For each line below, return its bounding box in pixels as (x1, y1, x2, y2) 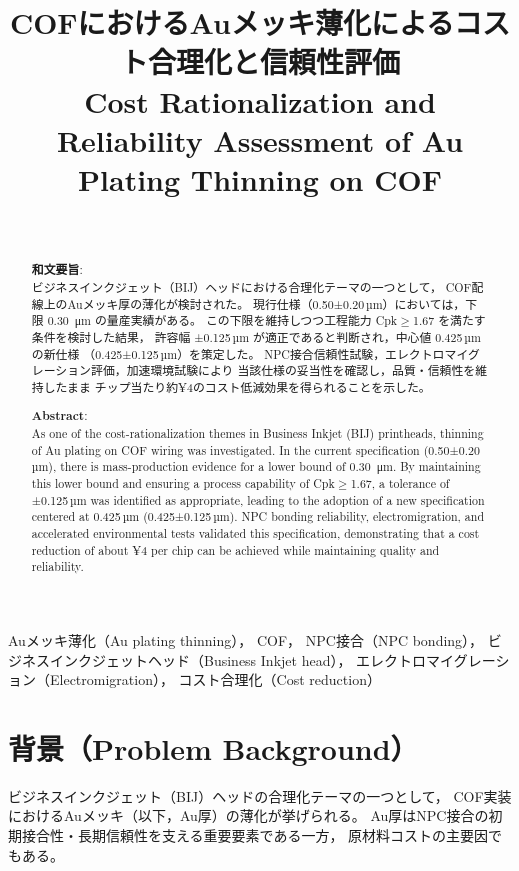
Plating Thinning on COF (78, 158, 442, 199)
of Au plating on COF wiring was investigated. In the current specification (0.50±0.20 (31, 441, 480, 458)
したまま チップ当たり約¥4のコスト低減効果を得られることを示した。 (43, 378, 431, 395)
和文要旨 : (31, 261, 83, 279)
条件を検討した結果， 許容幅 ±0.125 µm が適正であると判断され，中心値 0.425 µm (31, 328, 481, 345)
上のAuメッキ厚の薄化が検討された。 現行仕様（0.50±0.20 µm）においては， (43, 295, 466, 312)
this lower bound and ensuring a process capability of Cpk (31, 475, 335, 492)
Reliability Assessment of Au (56, 119, 464, 160)
